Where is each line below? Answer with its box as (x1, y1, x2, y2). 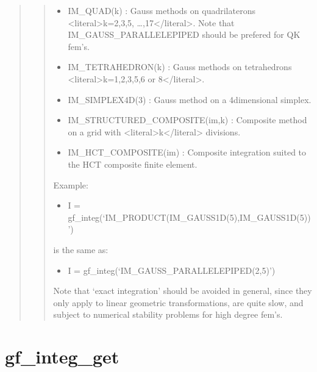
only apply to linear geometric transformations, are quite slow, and (53, 296, 304, 309)
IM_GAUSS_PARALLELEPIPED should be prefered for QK (68, 28, 301, 41)
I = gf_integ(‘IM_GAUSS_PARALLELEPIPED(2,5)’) (68, 263, 276, 276)
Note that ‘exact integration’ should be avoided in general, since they (53, 284, 312, 297)
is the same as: (53, 243, 109, 256)
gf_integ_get (5, 344, 119, 369)
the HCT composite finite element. (68, 157, 198, 170)
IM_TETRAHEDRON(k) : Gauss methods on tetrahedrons (68, 60, 292, 73)
